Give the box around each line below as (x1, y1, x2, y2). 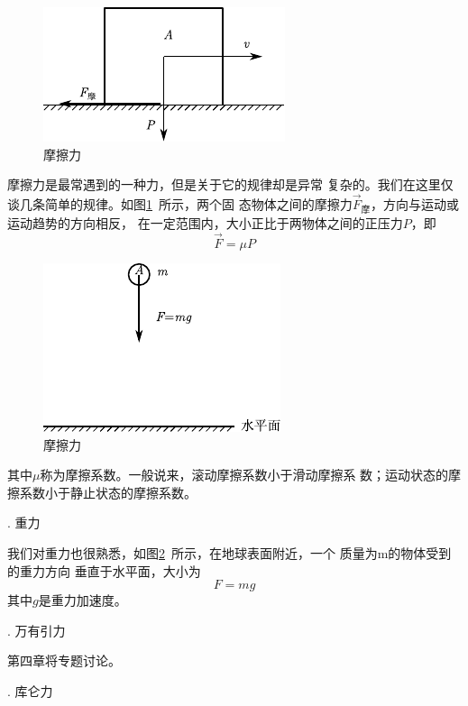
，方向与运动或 (371, 195, 460, 213)
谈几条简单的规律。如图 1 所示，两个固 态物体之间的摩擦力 (7, 195, 353, 213)
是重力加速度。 (38, 591, 127, 610)
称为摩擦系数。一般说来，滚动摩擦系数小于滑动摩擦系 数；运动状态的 (40, 465, 449, 484)
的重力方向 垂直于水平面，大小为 (7, 561, 201, 580)
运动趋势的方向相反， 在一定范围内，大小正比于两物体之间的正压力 (7, 214, 403, 233)
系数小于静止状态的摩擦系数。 (19, 482, 197, 501)
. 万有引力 (7, 620, 66, 639)
